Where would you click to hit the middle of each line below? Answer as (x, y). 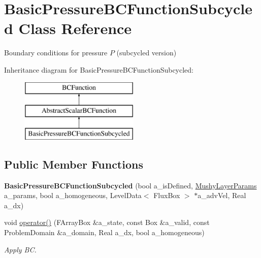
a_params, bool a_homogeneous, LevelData (73, 195)
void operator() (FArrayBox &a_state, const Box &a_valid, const (107, 222)
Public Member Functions (74, 164)
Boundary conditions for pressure (56, 53)
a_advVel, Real (222, 195)
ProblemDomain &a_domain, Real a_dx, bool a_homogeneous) (104, 232)
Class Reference (75, 28)
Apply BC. (20, 249)
